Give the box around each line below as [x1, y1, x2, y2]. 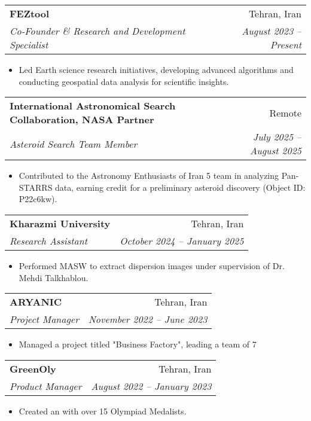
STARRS [19, 181, 53, 193]
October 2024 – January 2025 [120, 233, 244, 248]
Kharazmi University [10, 216, 111, 230]
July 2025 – [252, 130, 301, 144]
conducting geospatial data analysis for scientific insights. [19, 75, 229, 87]
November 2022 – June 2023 [88, 312, 208, 327]
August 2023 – [242, 24, 301, 38]
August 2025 [250, 144, 301, 158]
